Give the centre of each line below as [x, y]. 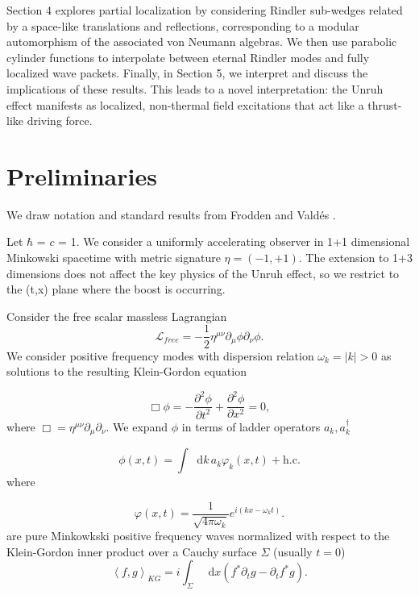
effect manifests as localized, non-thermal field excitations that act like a [185, 104]
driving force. [60, 121]
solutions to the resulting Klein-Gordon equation [127, 371]
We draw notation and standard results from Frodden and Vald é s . [171, 214]
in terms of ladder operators [251, 426]
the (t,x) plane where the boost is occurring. [116, 289]
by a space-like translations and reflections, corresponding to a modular [183, 25]
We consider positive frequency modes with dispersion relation [160, 355]
